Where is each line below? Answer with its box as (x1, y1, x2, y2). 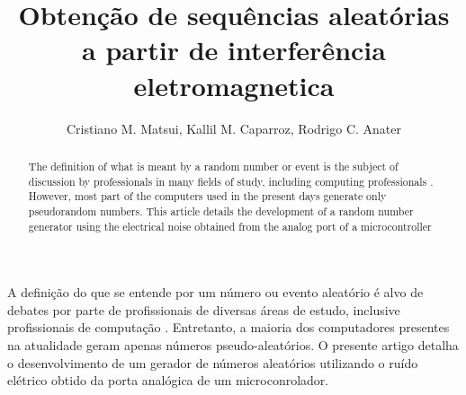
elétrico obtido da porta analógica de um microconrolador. (7, 371, 329, 390)
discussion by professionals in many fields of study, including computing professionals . (28, 173, 434, 189)
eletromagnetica (133, 66, 335, 103)
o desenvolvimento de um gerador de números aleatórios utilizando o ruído (7, 353, 418, 372)
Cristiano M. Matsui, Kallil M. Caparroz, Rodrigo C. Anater (67, 118, 401, 137)
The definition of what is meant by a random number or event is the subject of (28, 158, 399, 173)
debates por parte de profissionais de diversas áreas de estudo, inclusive (7, 300, 400, 319)
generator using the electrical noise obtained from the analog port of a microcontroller (28, 218, 432, 233)
